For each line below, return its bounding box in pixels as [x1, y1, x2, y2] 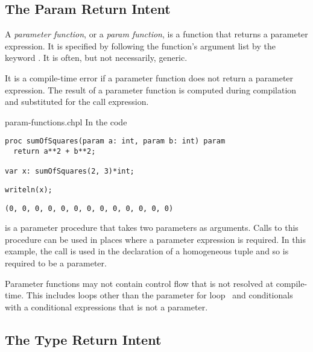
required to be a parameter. [5, 257, 107, 269]
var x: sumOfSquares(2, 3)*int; [5, 167, 134, 176]
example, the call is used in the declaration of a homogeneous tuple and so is [5, 245, 289, 257]
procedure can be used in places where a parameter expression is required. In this [5, 233, 306, 245]
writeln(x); [5, 185, 52, 194]
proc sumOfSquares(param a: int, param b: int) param [5, 137, 226, 146]
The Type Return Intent [5, 330, 162, 348]
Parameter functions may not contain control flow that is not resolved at [5, 277, 274, 289]
